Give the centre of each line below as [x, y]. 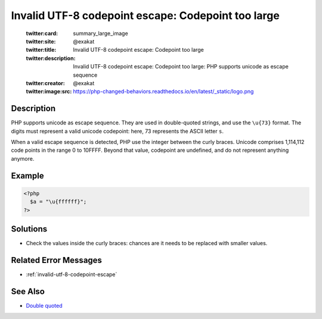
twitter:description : [51, 58]
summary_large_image [100, 33]
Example [27, 176]
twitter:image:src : [49, 92]
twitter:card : [42, 33]
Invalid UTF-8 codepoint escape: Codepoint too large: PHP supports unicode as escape [181, 67]
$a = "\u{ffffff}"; [58, 202]
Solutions [29, 229]
